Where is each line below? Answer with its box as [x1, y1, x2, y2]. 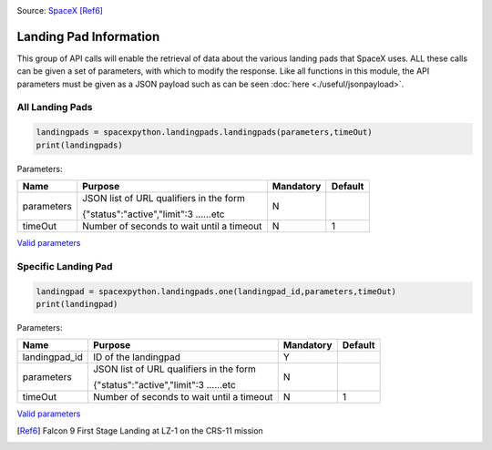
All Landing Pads [16, 101, 93, 114]
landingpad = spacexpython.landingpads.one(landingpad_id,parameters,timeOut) [36, 286, 396, 296]
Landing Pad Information [16, 28, 160, 45]
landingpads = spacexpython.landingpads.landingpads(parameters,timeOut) [36, 128, 373, 138]
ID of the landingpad [92, 351, 181, 363]
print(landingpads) [36, 139, 123, 150]
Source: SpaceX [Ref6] [16, 5, 104, 15]
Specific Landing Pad [16, 260, 113, 272]
